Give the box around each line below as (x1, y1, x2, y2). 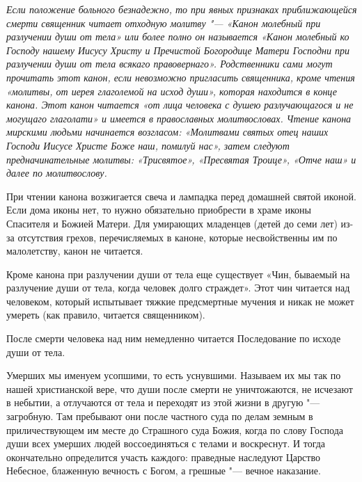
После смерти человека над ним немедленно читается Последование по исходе (6, 331, 341, 346)
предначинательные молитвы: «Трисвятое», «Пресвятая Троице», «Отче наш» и (6, 152, 356, 166)
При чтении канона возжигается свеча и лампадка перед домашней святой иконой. (6, 188, 356, 203)
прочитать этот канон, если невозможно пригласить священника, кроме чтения (6, 70, 355, 84)
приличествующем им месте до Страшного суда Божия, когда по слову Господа (6, 422, 344, 437)
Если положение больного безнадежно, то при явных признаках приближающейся (6, 2, 357, 16)
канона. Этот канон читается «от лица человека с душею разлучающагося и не (6, 97, 354, 112)
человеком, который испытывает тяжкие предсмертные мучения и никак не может (6, 294, 354, 308)
